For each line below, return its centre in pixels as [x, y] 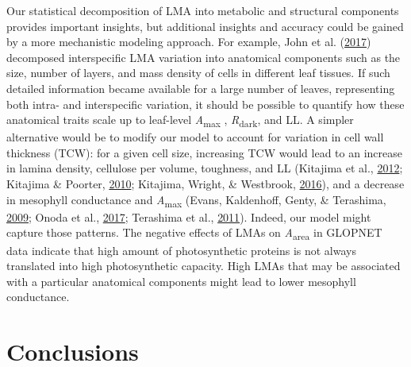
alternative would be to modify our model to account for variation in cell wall [195, 137]
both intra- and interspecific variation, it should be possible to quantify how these [205, 104]
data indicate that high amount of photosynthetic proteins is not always [181, 250]
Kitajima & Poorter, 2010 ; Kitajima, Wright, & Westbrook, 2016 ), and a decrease [205, 184]
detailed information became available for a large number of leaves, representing [201, 88]
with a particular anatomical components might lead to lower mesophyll [181, 281]
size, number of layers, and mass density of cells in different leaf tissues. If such [198, 73]
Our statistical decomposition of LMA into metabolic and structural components [203, 10]
